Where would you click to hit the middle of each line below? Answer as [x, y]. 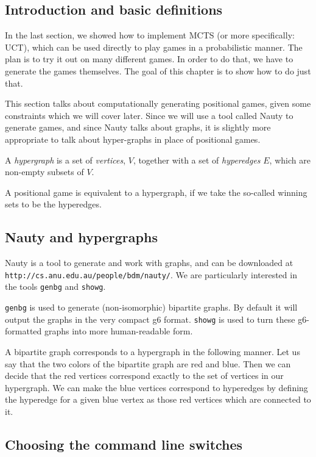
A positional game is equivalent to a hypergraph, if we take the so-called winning [156, 192]
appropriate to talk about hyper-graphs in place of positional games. [133, 139]
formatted [23, 331]
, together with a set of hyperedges [197, 160]
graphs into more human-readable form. [118, 331]
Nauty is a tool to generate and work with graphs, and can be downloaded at [149, 263]
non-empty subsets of [44, 172]
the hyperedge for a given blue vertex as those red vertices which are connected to [158, 399]
